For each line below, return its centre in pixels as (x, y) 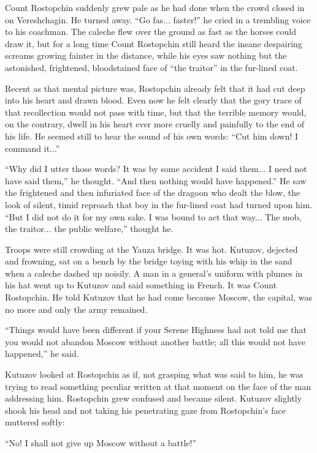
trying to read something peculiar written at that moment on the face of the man (158, 386)
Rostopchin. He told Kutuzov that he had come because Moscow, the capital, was (158, 297)
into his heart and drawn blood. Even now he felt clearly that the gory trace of (153, 100)
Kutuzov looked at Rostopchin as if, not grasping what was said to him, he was (154, 374)
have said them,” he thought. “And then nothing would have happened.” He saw (156, 180)
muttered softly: (35, 422)
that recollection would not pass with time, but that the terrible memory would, (156, 112)
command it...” (32, 148)
